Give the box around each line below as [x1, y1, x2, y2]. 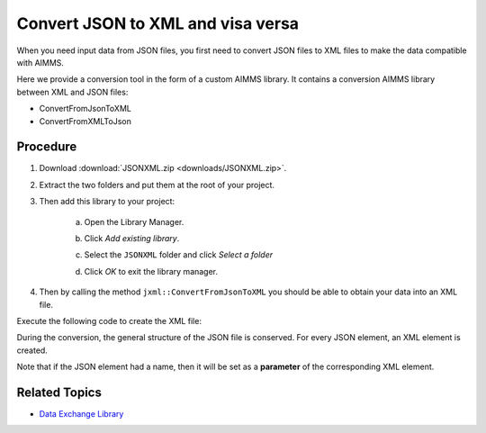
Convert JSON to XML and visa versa [16, 14, 300, 33]
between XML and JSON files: [16, 86, 129, 97]
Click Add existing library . [84, 232, 180, 243]
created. [16, 345, 49, 356]
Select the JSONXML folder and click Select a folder [84, 249, 274, 260]
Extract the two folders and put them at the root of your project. [39, 179, 274, 190]
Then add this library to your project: [39, 196, 175, 207]
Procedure [16, 140, 77, 155]
